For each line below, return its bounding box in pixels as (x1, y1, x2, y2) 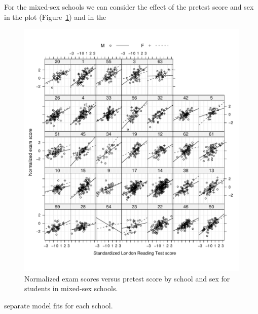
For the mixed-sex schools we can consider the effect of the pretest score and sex (4, 2, 254, 12)
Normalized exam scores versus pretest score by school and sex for (24, 273, 230, 284)
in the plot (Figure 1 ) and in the (4, 11, 106, 22)
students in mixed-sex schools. (24, 283, 118, 294)
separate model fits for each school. (4, 300, 113, 311)
